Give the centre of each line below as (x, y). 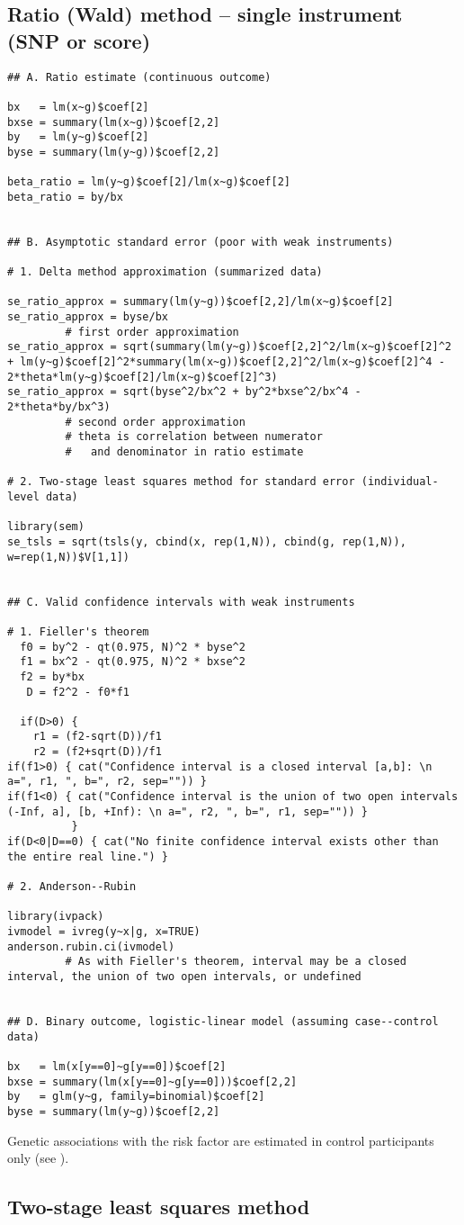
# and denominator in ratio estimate (184, 452)
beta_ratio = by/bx (65, 197)
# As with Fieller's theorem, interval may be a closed (236, 962)
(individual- (400, 482)
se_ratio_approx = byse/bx (88, 317)
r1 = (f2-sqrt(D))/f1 (97, 737)
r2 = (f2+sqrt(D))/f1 (97, 752)
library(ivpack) (56, 917)
